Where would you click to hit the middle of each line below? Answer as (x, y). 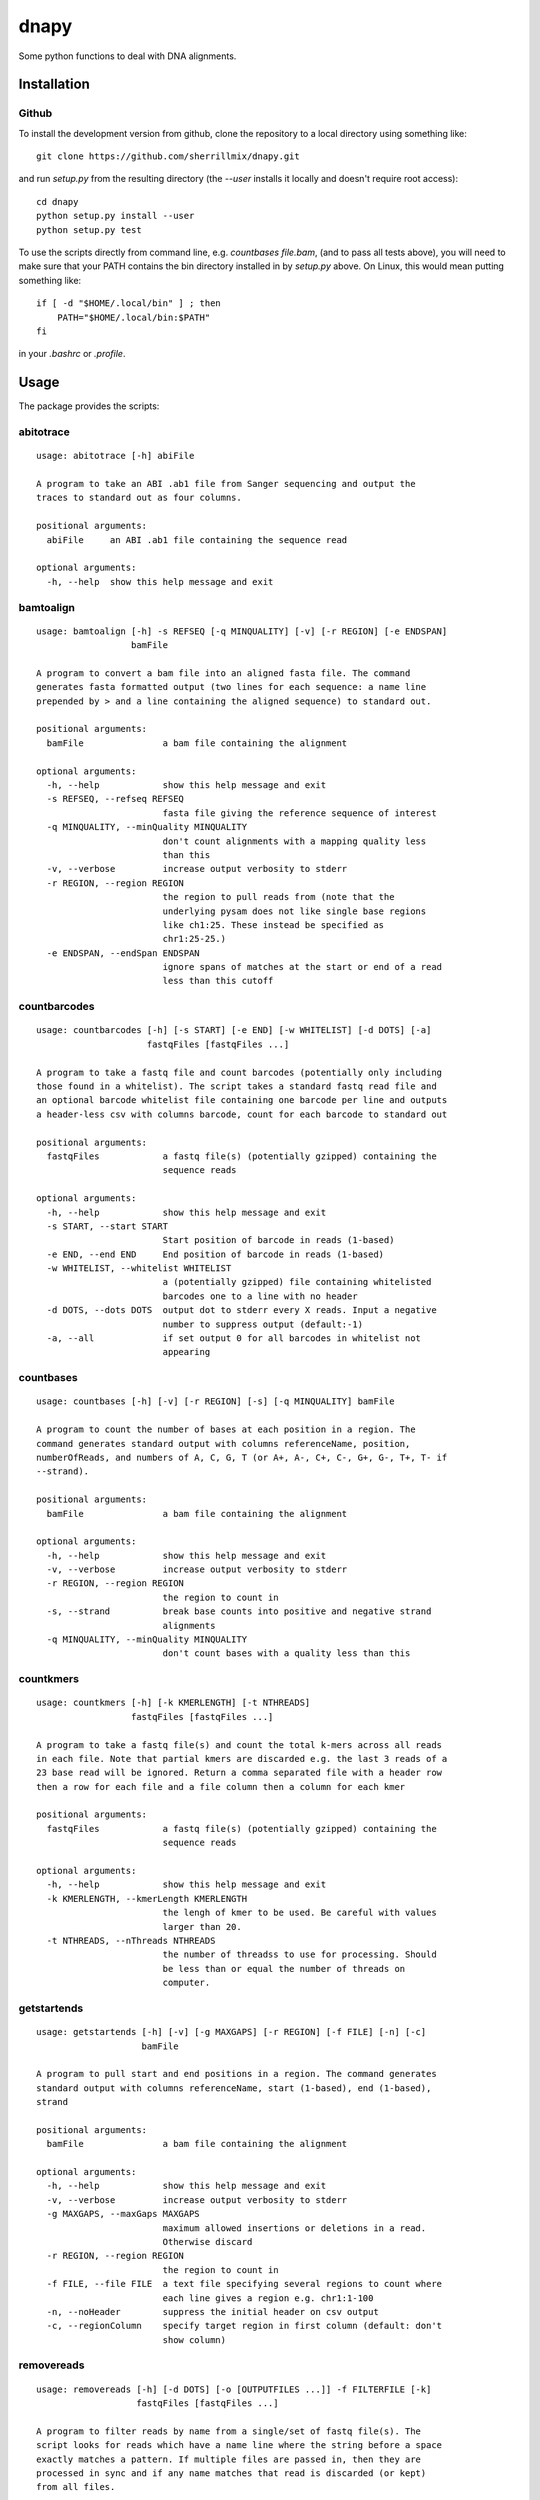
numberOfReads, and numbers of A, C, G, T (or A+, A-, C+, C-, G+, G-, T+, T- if (242, 1457)
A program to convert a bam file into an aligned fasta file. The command (223, 673)
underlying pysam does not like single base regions (294, 911)
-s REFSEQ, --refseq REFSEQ (115, 799)
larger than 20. (202, 1926)
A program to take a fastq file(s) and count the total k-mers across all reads (239, 1744)
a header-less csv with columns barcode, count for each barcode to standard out (242, 1114)
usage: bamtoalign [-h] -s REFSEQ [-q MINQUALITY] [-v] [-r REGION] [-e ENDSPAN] (242, 631)
